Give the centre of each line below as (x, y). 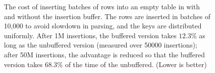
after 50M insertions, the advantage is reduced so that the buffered (105, 54)
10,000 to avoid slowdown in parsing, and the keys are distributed (103, 26)
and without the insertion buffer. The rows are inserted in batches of (107, 16)
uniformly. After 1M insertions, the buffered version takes (90, 35)
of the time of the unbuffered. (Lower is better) (136, 64)
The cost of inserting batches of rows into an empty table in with (102, 6)
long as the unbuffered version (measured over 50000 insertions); (101, 45)
